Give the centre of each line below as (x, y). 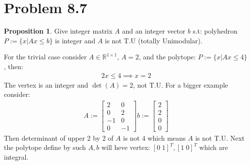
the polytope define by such (45, 147)
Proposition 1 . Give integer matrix (58, 31)
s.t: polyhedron (215, 31)
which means (167, 137)
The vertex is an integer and (46, 84)
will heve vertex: (125, 147)
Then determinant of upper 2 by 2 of (59, 137)
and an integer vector (154, 31)
